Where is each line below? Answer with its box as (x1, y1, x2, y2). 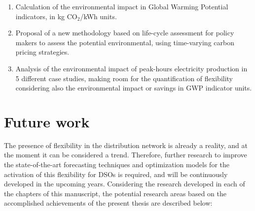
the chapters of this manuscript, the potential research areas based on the (4, 188, 226, 198)
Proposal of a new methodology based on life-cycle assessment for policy (15, 28, 234, 38)
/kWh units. (80, 11, 117, 21)
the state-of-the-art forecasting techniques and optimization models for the (4, 159, 229, 170)
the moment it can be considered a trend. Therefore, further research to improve (4, 150, 247, 160)
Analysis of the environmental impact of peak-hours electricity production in (15, 63, 248, 73)
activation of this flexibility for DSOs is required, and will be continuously (4, 169, 228, 179)
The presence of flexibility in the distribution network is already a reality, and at (4, 140, 248, 150)
